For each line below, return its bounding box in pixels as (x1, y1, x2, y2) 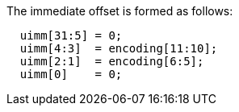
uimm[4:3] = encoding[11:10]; (19, 42, 218, 55)
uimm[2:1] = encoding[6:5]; (19, 55, 204, 68)
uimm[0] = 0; (19, 68, 123, 81)
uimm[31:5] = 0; (19, 29, 123, 42)
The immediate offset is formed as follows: (6, 4, 233, 18)
